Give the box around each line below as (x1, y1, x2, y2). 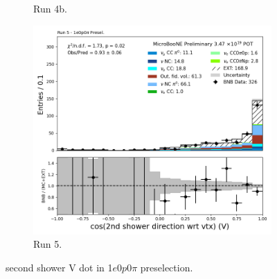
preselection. (140, 260, 193, 274)
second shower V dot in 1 (6, 260, 113, 274)
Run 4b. (33, 1, 67, 15)
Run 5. (33, 237, 62, 251)
